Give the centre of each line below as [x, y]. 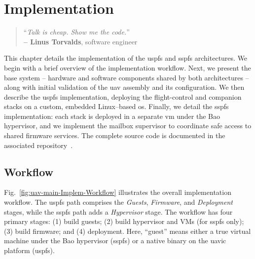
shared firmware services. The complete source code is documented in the [115, 135]
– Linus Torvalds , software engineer [80, 41]
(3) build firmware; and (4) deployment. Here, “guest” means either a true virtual [127, 231]
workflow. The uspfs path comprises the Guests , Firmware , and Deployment [118, 202]
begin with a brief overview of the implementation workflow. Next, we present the [127, 67]
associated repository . [38, 145]
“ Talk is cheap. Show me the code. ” [76, 32]
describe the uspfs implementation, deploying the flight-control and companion [123, 96]
